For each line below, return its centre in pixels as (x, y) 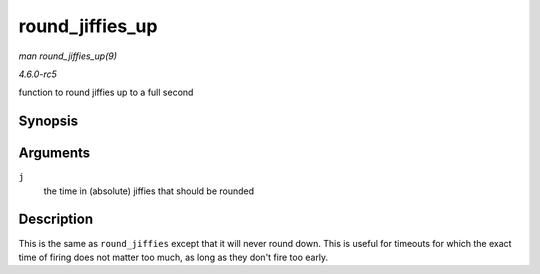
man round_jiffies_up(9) (68, 56)
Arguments (54, 153)
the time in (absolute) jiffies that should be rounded (149, 191)
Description (56, 219)
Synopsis (48, 121)
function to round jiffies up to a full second (106, 92)
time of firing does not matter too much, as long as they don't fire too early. (173, 257)
